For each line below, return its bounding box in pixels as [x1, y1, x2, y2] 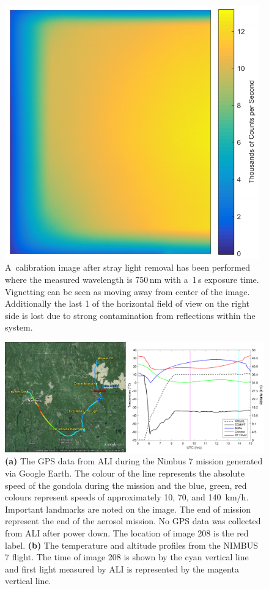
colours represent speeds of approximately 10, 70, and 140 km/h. [5, 491, 249, 503]
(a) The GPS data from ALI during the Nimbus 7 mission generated [5, 455, 263, 467]
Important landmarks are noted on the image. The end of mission [5, 502, 251, 515]
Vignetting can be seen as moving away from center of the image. [5, 285, 250, 298]
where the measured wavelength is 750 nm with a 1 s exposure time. [5, 273, 259, 285]
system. [5, 321, 33, 334]
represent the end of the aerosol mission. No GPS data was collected [5, 514, 261, 527]
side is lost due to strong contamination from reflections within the [5, 309, 256, 321]
